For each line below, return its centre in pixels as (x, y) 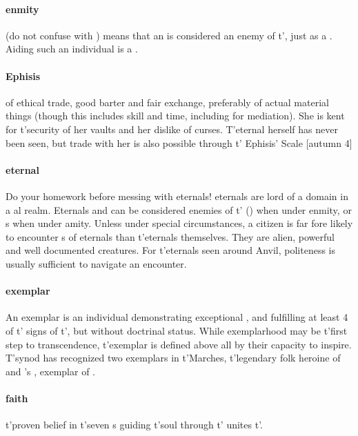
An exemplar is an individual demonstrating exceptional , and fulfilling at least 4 (177, 317)
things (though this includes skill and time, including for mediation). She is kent (175, 116)
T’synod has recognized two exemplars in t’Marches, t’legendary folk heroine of (173, 358)
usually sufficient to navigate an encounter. (96, 263)
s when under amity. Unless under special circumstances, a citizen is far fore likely (179, 223)
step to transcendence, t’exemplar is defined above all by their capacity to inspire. (179, 344)
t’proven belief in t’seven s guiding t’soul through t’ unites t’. (134, 425)
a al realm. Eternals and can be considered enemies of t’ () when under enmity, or (179, 209)
